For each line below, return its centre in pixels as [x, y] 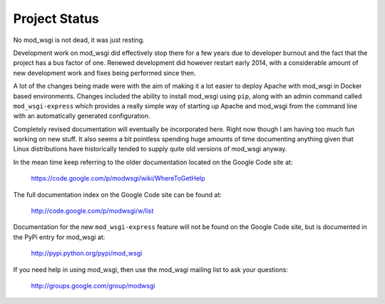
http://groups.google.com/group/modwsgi [93, 285]
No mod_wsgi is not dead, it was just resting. [79, 40]
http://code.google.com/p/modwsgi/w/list [92, 211]
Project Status [56, 19]
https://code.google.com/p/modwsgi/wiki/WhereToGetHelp [118, 178]
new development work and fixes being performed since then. [104, 73]
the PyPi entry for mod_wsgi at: [59, 237]
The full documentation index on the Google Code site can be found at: [118, 194]
